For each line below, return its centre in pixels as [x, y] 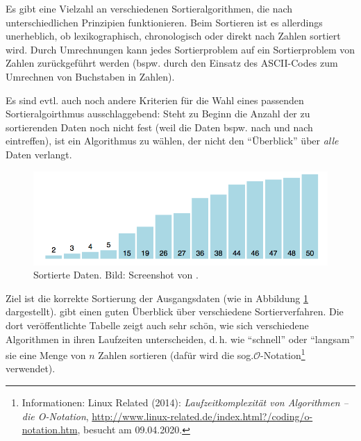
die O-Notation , [55, 416]
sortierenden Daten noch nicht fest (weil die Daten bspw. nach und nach [159, 127]
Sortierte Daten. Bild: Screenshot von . [116, 275]
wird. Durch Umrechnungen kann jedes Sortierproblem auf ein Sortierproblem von [180, 49]
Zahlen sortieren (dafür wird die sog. [176, 355]
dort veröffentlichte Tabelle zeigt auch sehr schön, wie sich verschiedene [157, 325]
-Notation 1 [283, 354]
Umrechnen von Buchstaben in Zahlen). [90, 76]
